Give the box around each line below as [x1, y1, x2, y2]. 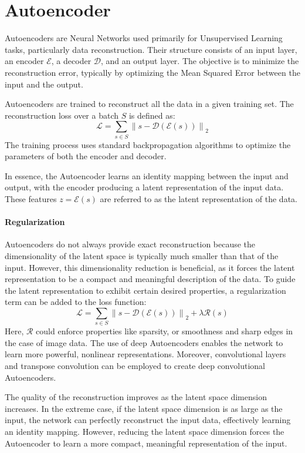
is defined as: [128, 109, 175, 121]
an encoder [5, 55, 44, 67]
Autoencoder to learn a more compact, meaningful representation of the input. [5, 437, 287, 449]
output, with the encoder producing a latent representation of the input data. [5, 181, 284, 193]
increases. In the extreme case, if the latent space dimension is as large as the [5, 402, 283, 414]
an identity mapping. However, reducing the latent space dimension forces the [5, 425, 284, 438]
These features [5, 192, 57, 204]
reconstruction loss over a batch [5, 109, 118, 121]
